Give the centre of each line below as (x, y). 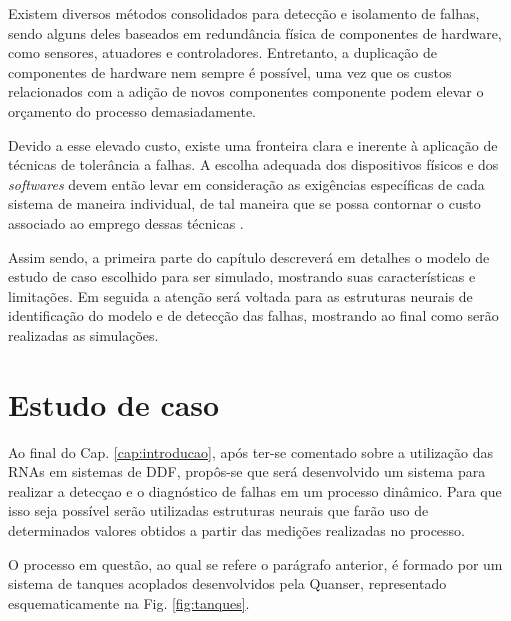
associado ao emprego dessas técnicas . (126, 222)
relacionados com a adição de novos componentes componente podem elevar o (246, 91)
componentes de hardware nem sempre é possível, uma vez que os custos (230, 71)
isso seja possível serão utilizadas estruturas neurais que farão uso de (218, 510)
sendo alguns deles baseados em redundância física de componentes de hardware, (255, 32)
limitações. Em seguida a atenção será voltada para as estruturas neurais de (240, 295)
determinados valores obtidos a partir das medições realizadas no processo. (236, 530)
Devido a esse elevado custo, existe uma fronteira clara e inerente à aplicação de (253, 144)
